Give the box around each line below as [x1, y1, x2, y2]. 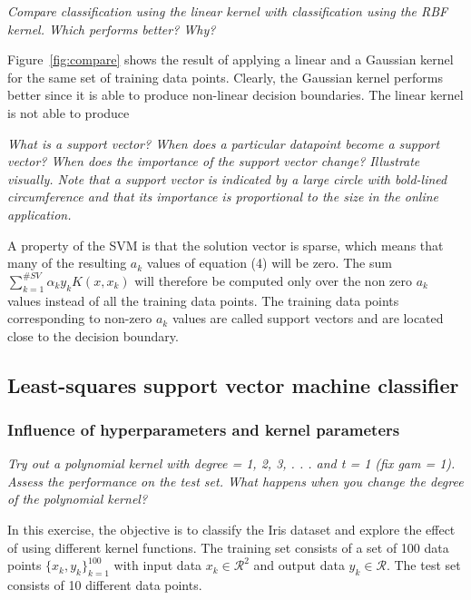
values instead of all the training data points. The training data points [7, 290, 399, 310]
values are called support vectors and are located [172, 309, 444, 328]
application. [7, 204, 72, 223]
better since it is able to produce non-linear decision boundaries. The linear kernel [7, 85, 464, 104]
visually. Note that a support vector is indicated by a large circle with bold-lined [7, 169, 447, 188]
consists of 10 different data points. [7, 575, 202, 595]
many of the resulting [7, 253, 127, 272]
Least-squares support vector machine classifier [7, 370, 459, 398]
